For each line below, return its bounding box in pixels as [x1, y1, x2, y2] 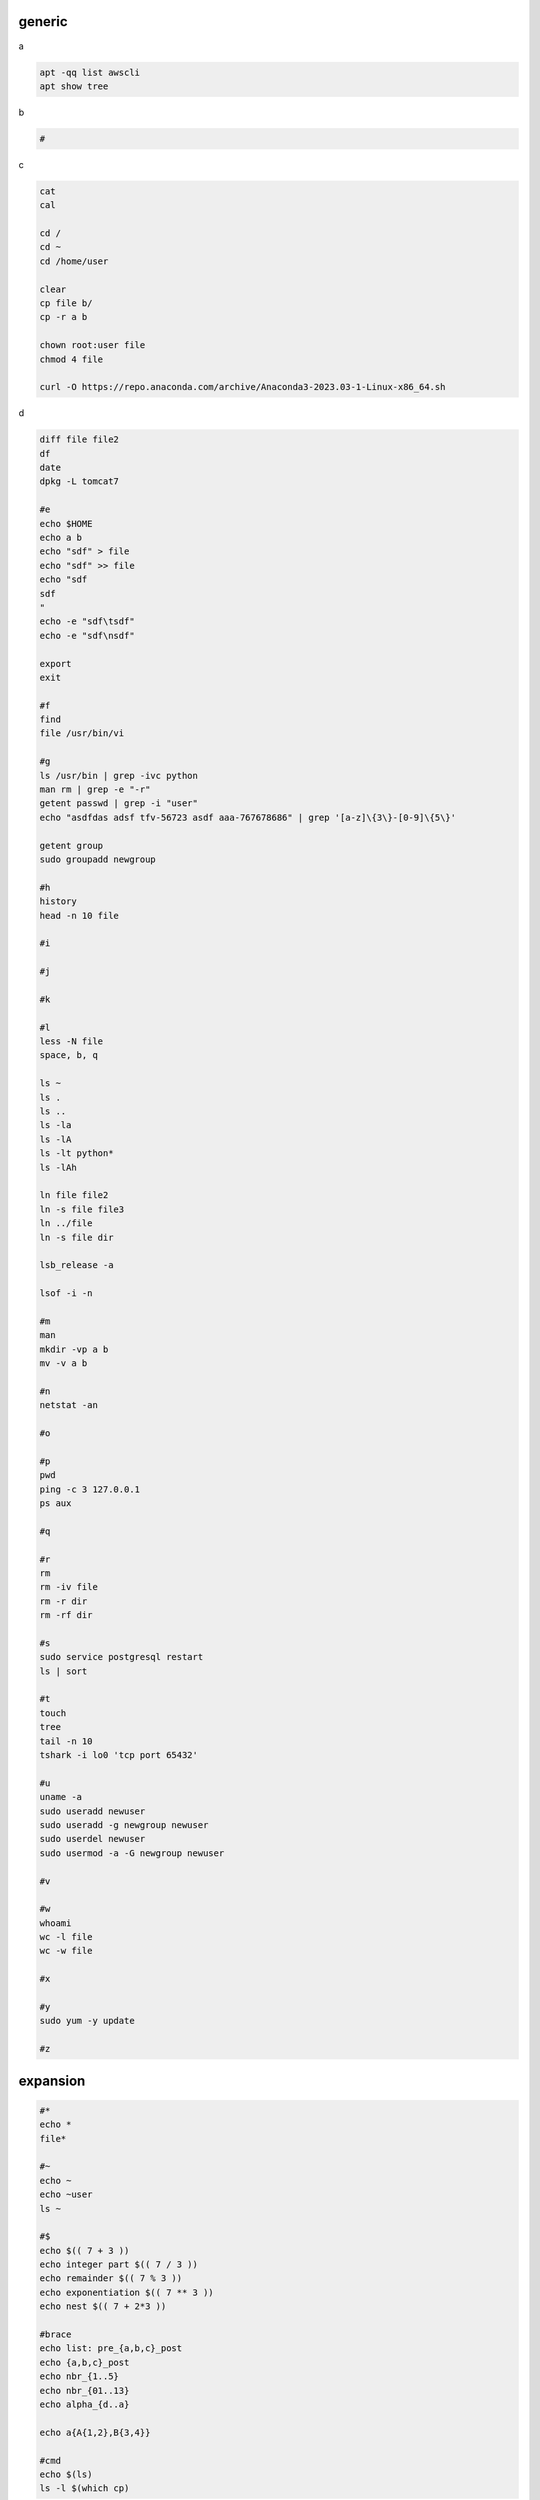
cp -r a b [39, 311, 88, 323]
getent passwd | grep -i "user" [39, 798, 199, 809]
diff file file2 [39, 434, 120, 445]
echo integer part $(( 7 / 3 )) [39, 2259, 199, 2270]
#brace [39, 2329, 72, 2340]
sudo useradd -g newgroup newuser [39, 1819, 209, 1830]
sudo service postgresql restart [39, 1651, 204, 1663]
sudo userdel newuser [39, 1833, 146, 1845]
